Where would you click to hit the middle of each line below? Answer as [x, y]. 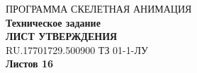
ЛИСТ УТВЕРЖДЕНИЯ [62, 36]
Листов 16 [30, 64]
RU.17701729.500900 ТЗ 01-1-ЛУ [77, 49]
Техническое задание [53, 22]
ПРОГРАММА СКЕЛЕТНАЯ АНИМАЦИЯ [99, 8]
